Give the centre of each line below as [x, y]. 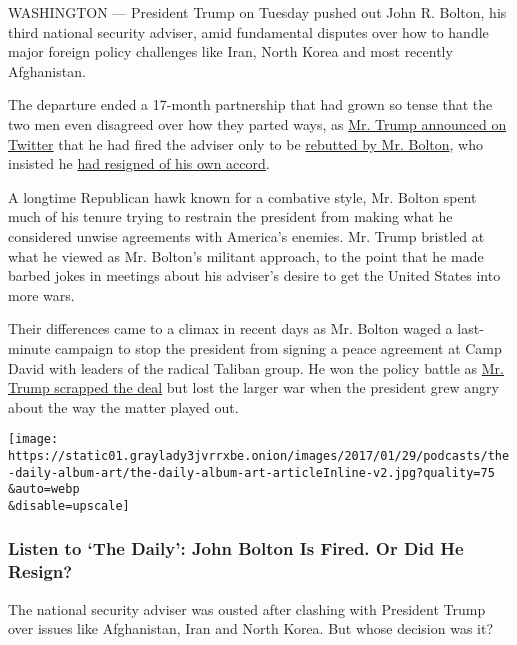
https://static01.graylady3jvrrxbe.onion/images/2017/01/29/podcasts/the [259, 455]
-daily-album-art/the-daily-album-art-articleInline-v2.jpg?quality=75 [251, 472]
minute [29, 347]
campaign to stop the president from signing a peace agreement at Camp [278, 347]
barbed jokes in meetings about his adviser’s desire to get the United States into [254, 275]
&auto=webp [44, 489]
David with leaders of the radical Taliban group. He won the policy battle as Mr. [256, 367]
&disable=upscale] [69, 505]
